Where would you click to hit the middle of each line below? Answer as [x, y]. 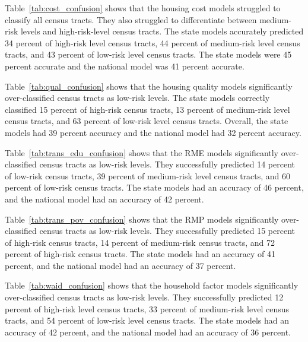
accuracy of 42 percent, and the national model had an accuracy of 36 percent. [148, 332]
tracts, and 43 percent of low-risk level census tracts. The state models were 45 [148, 54]
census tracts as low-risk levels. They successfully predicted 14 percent [167, 164]
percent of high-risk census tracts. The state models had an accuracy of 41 [140, 254]
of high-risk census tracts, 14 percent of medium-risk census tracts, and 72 [140, 242]
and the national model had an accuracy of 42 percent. [104, 199]
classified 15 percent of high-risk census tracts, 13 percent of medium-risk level [147, 109]
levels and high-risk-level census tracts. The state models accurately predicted [162, 31]
